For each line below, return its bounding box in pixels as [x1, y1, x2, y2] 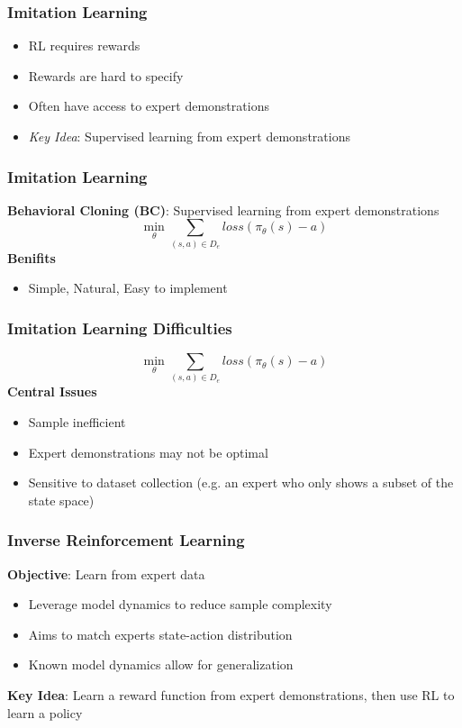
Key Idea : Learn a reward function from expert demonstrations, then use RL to [7, 686, 455, 705]
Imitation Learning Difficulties [7, 316, 232, 339]
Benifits [7, 248, 56, 267]
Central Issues [7, 382, 97, 401]
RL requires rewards [28, 36, 140, 55]
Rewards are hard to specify [28, 66, 184, 85]
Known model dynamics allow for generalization [28, 655, 294, 674]
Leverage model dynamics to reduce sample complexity [28, 595, 332, 614]
